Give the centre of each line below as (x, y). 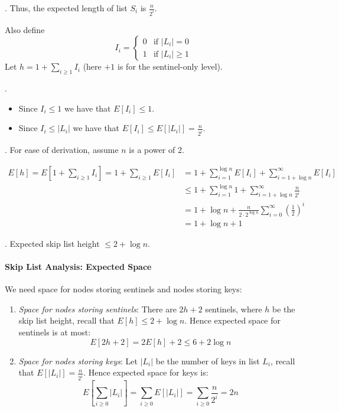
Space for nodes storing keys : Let (78, 361)
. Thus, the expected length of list (66, 8)
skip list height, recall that (66, 320)
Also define (25, 29)
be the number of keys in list (208, 361)
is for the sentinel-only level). (170, 66)
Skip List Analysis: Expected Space (78, 267)
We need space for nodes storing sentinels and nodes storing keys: (123, 289)
